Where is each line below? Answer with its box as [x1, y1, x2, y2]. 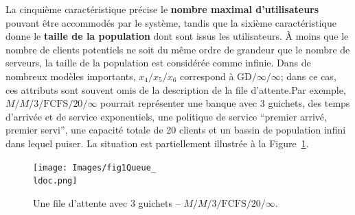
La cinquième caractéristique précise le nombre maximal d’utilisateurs [5, 2, 319, 16]
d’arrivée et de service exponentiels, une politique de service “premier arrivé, [5, 109, 327, 123]
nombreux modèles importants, [5, 68, 136, 83]
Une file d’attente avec [33, 195, 128, 210]
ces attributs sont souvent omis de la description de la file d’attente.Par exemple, [5, 82, 346, 97]
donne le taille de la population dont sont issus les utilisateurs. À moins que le [5, 29, 349, 43]
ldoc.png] [33, 176, 78, 186]
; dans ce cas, [280, 68, 336, 83]
